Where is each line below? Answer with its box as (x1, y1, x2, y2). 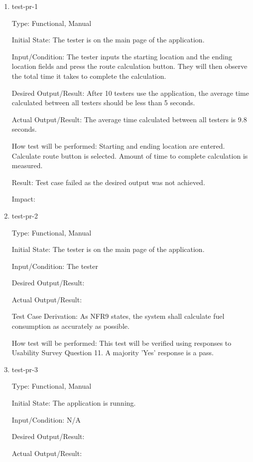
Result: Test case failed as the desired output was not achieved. (11, 177, 205, 187)
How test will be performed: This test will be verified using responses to (11, 337, 232, 348)
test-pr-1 (11, 1, 38, 11)
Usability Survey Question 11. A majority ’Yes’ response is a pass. (11, 347, 214, 358)
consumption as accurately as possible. (11, 321, 129, 331)
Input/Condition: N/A (11, 414, 81, 425)
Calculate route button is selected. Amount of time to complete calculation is (11, 150, 248, 161)
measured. (11, 160, 43, 171)
